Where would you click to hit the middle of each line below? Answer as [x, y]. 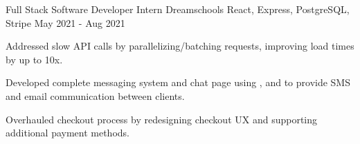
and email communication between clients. [95, 95]
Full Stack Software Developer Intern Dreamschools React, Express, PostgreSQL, [178, 9]
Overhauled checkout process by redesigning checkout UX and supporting [162, 119]
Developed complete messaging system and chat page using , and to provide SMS [178, 82]
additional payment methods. [67, 133]
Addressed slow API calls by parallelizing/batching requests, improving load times [180, 46]
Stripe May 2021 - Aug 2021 [65, 22]
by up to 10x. [34, 59]
